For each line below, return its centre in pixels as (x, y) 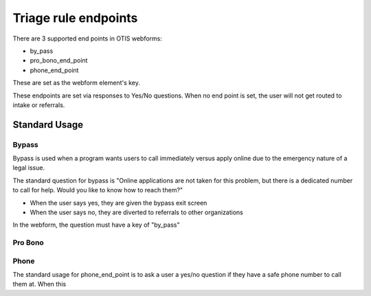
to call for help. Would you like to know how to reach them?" (98, 190)
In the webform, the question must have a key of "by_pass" (96, 225)
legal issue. (29, 168)
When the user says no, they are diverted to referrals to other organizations (137, 212)
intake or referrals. (39, 105)
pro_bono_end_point (59, 60)
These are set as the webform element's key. (77, 83)
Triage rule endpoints (75, 18)
